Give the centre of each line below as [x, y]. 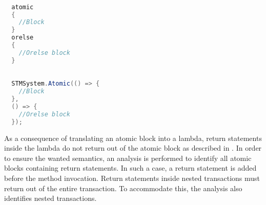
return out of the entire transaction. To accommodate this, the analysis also [123, 188]
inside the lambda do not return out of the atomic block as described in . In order [133, 148]
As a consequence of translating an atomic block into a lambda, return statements [133, 138]
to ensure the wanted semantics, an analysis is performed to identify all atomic [128, 158]
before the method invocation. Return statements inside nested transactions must [132, 178]
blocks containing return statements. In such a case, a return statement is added [130, 168]
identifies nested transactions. [50, 198]
